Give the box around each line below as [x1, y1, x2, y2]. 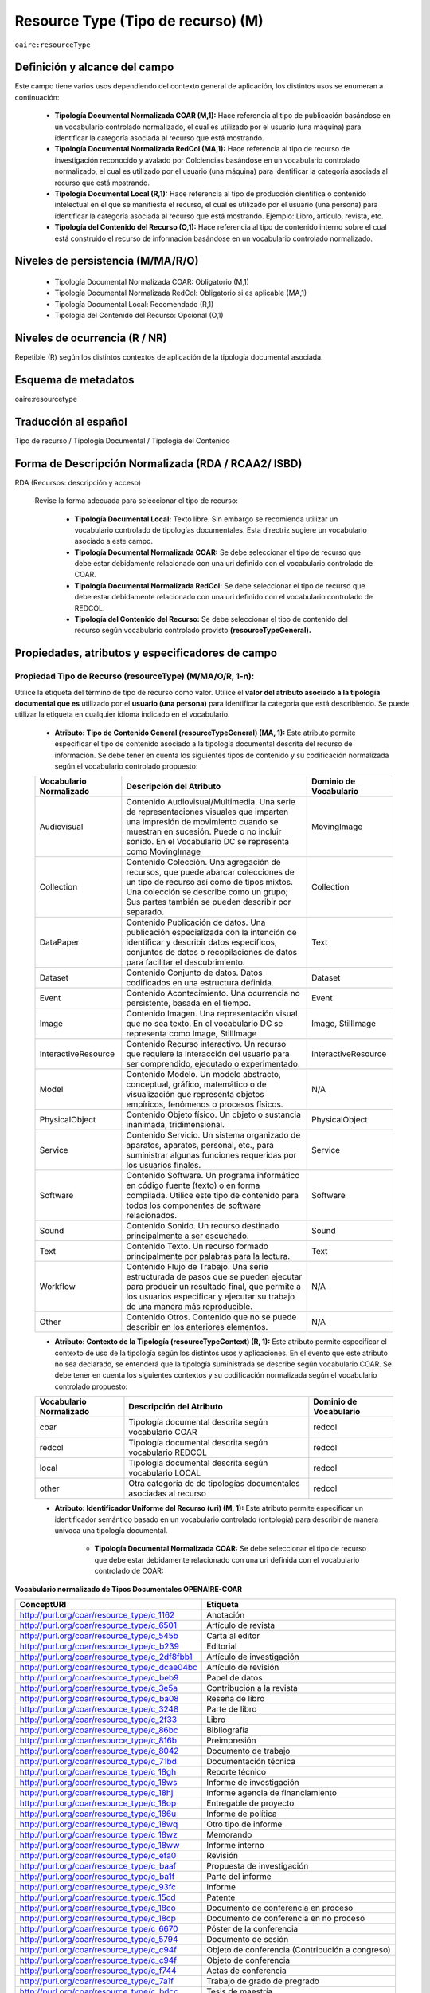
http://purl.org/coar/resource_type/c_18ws [19, 1777, 178, 1787]
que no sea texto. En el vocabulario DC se [126, 1018, 283, 1029]
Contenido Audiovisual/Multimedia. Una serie [126, 796, 296, 808]
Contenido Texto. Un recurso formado [126, 1240, 268, 1252]
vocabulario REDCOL [128, 1447, 207, 1458]
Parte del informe [205, 1871, 272, 1881]
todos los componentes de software [126, 1200, 262, 1211]
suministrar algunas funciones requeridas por [126, 1150, 297, 1161]
